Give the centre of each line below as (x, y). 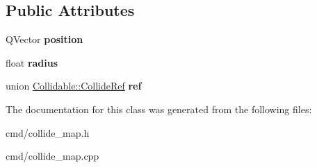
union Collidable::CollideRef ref (74, 86)
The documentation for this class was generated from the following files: (159, 109)
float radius (32, 62)
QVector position (44, 39)
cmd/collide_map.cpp (52, 156)
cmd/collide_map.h (48, 132)
